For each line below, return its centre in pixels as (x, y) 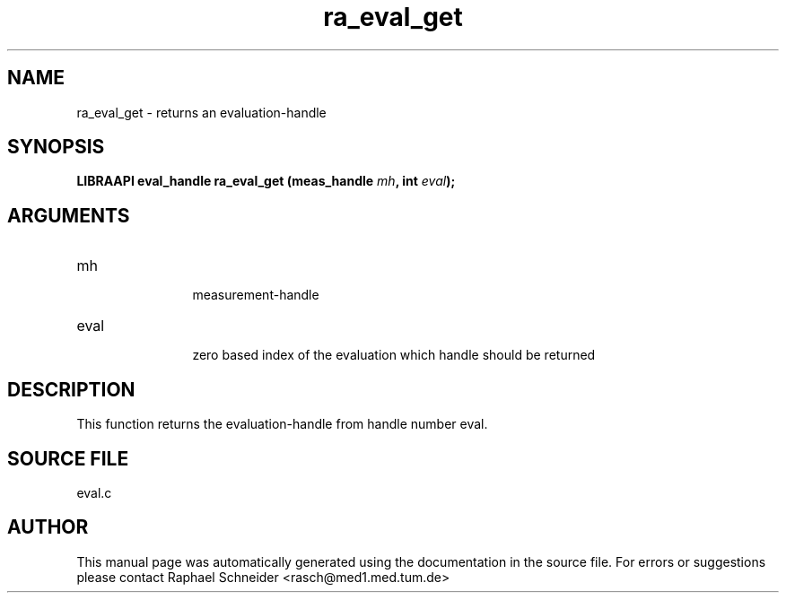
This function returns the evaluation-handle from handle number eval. (282, 424)
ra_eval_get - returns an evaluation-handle (201, 112)
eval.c (94, 492)
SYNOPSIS (56, 147)
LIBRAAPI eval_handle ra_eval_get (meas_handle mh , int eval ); (266, 181)
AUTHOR (48, 527)
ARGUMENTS (69, 215)
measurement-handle (256, 295)
